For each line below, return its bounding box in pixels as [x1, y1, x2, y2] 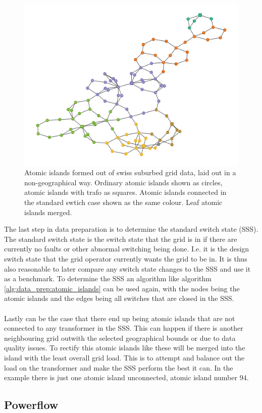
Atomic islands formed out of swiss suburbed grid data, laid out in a [24, 167, 236, 178]
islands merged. [24, 206, 72, 217]
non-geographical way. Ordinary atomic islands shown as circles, [24, 177, 223, 187]
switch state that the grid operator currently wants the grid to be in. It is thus [4, 253, 247, 264]
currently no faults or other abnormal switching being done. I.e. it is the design [4, 243, 249, 254]
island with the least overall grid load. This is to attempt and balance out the [4, 352, 244, 363]
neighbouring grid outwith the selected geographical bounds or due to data [4, 332, 236, 343]
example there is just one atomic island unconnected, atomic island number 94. [4, 372, 249, 383]
